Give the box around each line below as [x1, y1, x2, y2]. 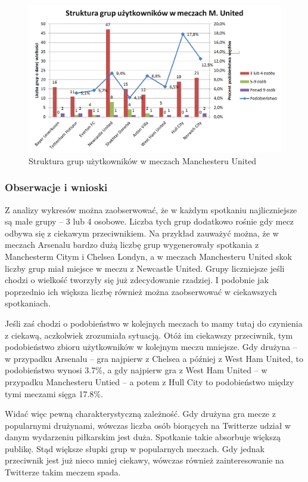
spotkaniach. [5, 297, 51, 309]
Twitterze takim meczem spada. [5, 466, 121, 478]
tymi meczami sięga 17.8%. [5, 387, 103, 400]
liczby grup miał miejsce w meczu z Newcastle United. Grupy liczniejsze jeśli [5, 262, 285, 274]
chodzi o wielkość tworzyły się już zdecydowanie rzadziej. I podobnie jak [5, 274, 269, 286]
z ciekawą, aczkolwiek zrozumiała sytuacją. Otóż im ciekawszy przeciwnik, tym [5, 329, 293, 341]
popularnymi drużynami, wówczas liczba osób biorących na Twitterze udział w [5, 419, 291, 431]
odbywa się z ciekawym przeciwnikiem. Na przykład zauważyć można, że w [5, 226, 279, 239]
